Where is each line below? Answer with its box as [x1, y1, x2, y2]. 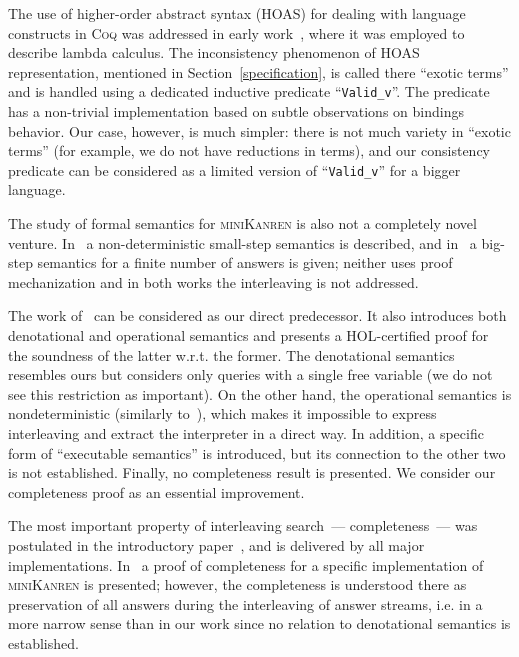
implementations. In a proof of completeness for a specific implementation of [8, 554, 484, 575]
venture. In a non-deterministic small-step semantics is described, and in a [8, 232, 477, 253]
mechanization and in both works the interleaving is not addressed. [8, 271, 419, 292]
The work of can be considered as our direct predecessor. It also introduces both [8, 305, 507, 326]
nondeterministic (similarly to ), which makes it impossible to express [8, 403, 437, 424]
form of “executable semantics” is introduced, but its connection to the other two [8, 442, 506, 463]
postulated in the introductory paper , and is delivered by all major [8, 534, 425, 555]
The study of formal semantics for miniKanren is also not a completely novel [8, 213, 477, 234]
